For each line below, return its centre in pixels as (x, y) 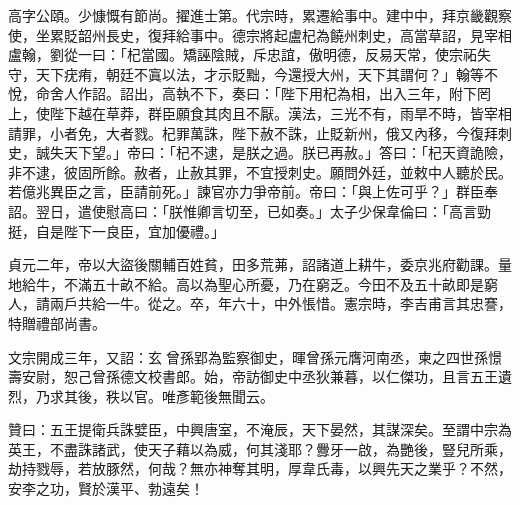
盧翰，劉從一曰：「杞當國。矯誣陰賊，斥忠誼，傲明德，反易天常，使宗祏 (242, 54)
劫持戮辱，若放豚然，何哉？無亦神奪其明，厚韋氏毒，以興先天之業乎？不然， (260, 468)
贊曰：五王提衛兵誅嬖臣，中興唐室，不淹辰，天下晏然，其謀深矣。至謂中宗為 (260, 429)
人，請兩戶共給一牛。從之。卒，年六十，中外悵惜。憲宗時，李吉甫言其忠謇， (260, 303)
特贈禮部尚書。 (57, 322)
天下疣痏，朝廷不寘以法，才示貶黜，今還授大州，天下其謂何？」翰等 (259, 73)
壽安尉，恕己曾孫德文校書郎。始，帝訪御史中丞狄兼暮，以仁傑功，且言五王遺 (260, 376)
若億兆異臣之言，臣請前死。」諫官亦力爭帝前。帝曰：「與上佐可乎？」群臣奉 (253, 191)
